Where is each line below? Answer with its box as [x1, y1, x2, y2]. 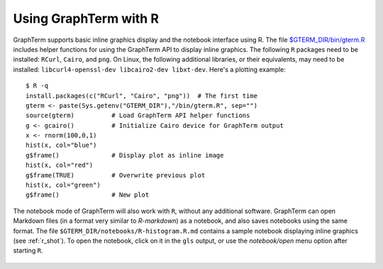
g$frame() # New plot [26, 191, 150, 199]
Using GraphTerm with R [13, 11, 160, 26]
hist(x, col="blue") [26, 141, 97, 149]
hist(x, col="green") [26, 181, 101, 190]
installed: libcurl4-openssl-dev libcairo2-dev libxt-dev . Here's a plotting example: [13, 65, 287, 74]
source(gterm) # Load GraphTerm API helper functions [26, 111, 250, 120]
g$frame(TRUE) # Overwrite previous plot [26, 171, 206, 179]
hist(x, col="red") [26, 161, 94, 170]
